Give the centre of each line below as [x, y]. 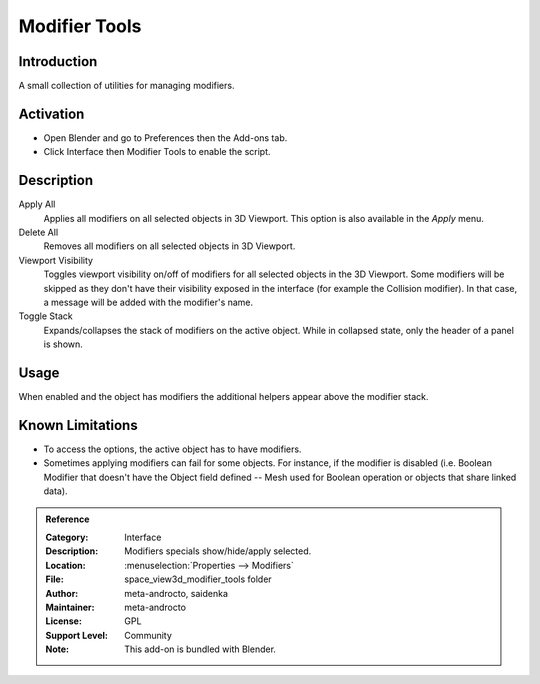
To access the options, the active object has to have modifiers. [172, 449]
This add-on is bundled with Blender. [200, 649]
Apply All [37, 204]
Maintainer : [70, 607]
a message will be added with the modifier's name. [148, 302]
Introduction [58, 61]
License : [63, 621]
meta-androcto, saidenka [176, 593]
